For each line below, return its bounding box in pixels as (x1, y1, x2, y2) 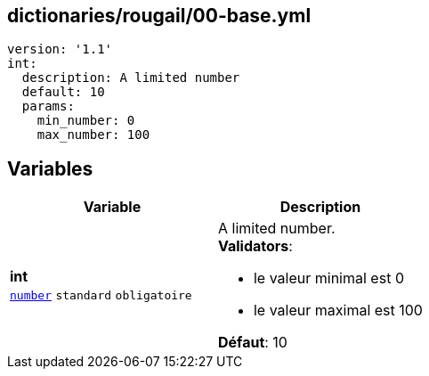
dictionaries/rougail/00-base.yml (7, 4, 312, 27)
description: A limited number (21, 70, 240, 86)
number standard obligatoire (10, 289, 192, 303)
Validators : (217, 237, 293, 256)
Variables (7, 157, 93, 180)
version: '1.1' (7, 42, 113, 57)
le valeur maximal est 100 (253, 301, 423, 320)
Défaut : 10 (217, 333, 287, 352)
